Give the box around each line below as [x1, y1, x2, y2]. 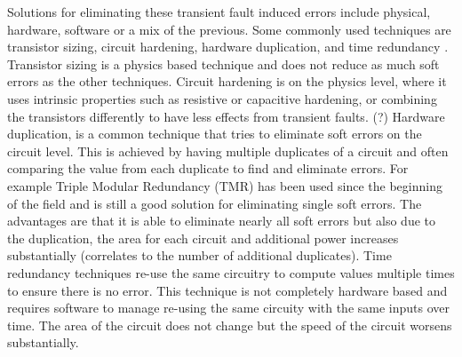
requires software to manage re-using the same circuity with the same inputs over [7, 298, 450, 317]
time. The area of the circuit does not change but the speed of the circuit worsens [7, 315, 452, 334]
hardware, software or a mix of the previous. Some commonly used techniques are [7, 20, 451, 38]
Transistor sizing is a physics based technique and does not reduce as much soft [7, 54, 440, 73]
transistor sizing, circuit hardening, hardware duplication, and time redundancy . [7, 37, 449, 56]
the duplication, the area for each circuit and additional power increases [7, 228, 399, 247]
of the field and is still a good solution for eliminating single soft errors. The [7, 194, 422, 212]
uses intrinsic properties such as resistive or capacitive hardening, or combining [7, 89, 437, 107]
